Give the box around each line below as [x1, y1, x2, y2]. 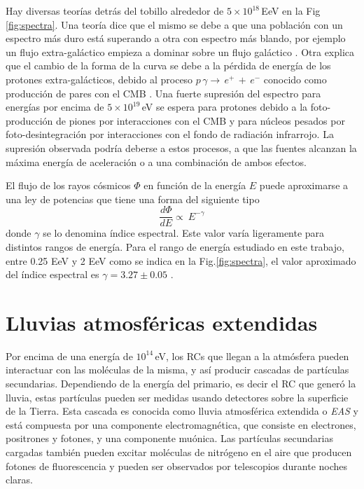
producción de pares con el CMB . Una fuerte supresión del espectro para [6, 85, 321, 100]
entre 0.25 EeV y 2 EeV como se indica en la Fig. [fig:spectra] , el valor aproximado [6, 253, 356, 268]
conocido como [263, 71, 327, 86]
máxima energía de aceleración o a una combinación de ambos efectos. [6, 154, 307, 169]
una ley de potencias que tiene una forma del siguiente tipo [6, 191, 260, 206]
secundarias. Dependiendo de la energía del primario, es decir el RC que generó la [6, 376, 356, 391]
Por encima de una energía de [6, 348, 133, 363]
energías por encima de [6, 99, 104, 114]
